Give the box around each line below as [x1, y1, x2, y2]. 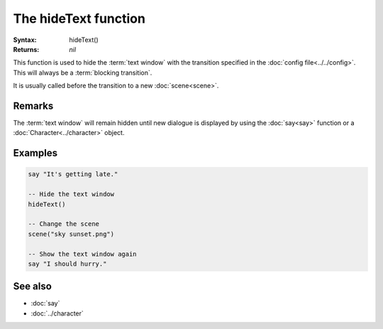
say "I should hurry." [28, 259, 107, 268]
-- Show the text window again [28, 249, 138, 258]
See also [13, 281, 52, 293]
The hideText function [13, 11, 145, 26]
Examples [13, 147, 58, 159]
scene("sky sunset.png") [28, 230, 115, 238]
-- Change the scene [28, 220, 99, 228]
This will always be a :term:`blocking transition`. [13, 68, 152, 77]
